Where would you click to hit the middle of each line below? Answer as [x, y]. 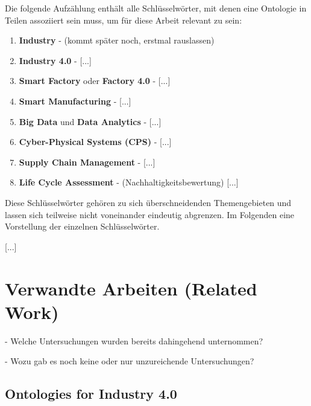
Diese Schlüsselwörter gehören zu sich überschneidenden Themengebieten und [148, 202]
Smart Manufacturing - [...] [75, 101]
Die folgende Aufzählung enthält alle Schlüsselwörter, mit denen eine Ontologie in [156, 8]
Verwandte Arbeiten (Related [131, 288]
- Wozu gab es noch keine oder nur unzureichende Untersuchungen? [130, 361]
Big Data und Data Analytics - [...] [90, 121]
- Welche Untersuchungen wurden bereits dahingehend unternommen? [134, 340]
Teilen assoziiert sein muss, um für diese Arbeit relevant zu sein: [124, 20]
